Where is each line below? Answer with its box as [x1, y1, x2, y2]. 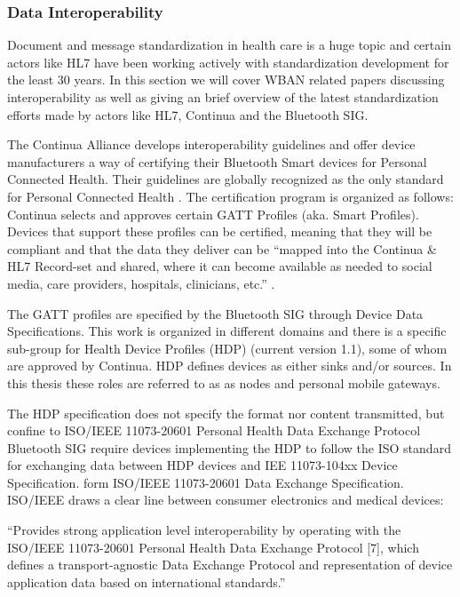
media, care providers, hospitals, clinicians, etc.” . [7, 274, 275, 292]
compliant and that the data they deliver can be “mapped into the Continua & [7, 239, 437, 258]
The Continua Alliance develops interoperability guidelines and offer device [7, 135, 416, 154]
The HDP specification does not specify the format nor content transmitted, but [7, 403, 445, 422]
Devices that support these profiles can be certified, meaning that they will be [7, 222, 432, 241]
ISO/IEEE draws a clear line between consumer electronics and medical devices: [7, 490, 444, 509]
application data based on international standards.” [7, 572, 286, 591]
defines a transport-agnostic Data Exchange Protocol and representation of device [7, 555, 453, 574]
